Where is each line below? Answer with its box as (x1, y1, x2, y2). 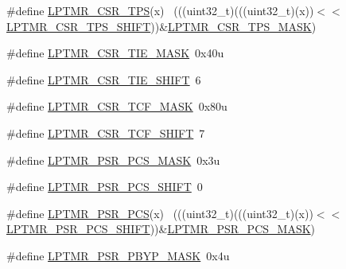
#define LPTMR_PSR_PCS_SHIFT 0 (6, 178, 203, 195)
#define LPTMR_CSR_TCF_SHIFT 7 (6, 124, 205, 141)
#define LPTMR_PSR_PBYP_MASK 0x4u (6, 247, 230, 263)
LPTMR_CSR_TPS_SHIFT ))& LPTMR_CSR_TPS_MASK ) (6, 18, 317, 34)
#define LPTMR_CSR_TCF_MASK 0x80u (6, 98, 227, 115)
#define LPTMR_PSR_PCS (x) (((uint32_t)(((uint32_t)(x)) (6, 205, 313, 221)
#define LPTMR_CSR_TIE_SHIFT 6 (6, 71, 201, 88)
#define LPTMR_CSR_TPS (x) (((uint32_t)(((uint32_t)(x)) (6, 2, 314, 18)
